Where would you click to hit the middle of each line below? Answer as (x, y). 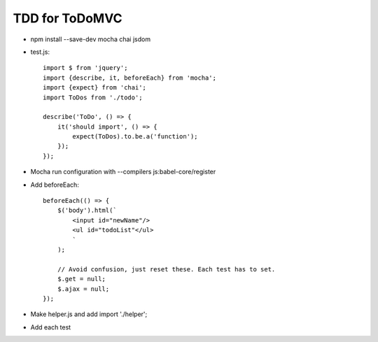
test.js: (40, 52)
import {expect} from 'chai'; (95, 88)
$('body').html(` (87, 211)
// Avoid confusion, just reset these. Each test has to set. (166, 269)
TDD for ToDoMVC (68, 18)
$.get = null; (82, 279)
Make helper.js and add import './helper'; (89, 314)
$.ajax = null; (83, 289)
